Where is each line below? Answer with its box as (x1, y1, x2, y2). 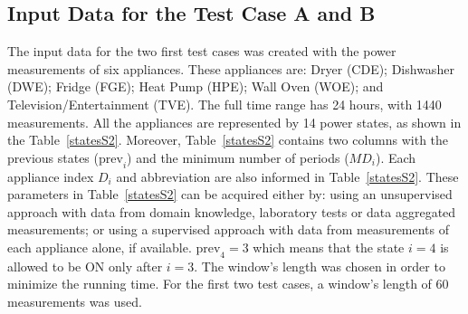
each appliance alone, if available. (7, 237, 192, 256)
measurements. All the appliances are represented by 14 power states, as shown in (7, 112, 462, 131)
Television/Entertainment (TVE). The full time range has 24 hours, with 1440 (7, 94, 442, 113)
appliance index (7, 167, 94, 186)
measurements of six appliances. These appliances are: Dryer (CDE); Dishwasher (7, 59, 454, 78)
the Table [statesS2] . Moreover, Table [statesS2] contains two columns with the (7, 130, 449, 149)
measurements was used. (7, 291, 142, 310)
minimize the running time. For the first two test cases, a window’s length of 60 (7, 274, 449, 293)
